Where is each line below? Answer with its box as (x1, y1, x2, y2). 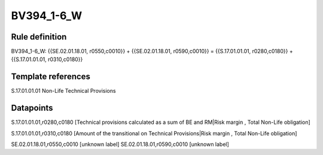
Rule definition (11, 32, 67, 42)
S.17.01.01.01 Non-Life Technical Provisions (11, 87, 116, 95)
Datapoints (11, 103, 53, 113)
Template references (11, 72, 91, 82)
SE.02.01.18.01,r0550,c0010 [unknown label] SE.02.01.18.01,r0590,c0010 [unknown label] (11, 141, 230, 148)
